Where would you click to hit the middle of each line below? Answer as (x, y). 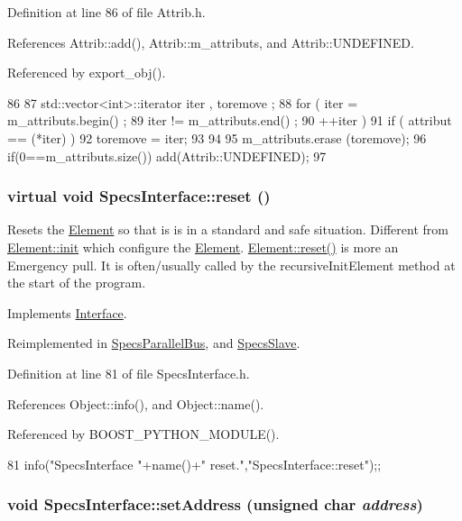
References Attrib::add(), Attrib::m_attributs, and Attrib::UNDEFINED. (211, 42)
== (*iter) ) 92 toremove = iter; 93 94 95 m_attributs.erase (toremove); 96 (217, 137)
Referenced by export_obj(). (87, 73)
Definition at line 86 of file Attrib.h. (106, 12)
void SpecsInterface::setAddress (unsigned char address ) (215, 504)
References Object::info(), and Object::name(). (136, 403)
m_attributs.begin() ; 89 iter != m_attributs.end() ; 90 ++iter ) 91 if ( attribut (230, 120)
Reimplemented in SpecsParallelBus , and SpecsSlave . (154, 343)
